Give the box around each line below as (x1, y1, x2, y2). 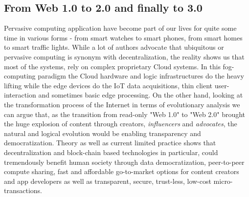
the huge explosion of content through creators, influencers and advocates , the (4, 118, 237, 129)
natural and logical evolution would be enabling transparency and (4, 128, 201, 138)
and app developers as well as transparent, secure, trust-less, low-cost (4, 176, 211, 186)
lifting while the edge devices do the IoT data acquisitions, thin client (4, 80, 213, 90)
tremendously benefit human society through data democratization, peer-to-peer (4, 157, 245, 167)
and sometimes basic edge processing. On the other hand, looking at (38, 90, 243, 100)
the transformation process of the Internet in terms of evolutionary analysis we (4, 99, 240, 109)
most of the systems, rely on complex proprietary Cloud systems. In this (4, 61, 221, 71)
